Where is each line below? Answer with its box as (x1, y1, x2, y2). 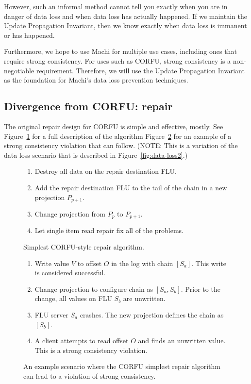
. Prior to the (181, 284, 220, 294)
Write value (34, 258, 69, 268)
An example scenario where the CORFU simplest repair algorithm (23, 361, 221, 371)
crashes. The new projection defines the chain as (80, 309, 224, 319)
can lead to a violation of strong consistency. (23, 370, 156, 381)
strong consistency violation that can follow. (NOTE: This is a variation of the (4, 140, 238, 150)
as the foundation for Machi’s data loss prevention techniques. (4, 75, 188, 85)
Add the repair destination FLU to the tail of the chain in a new (34, 182, 227, 192)
